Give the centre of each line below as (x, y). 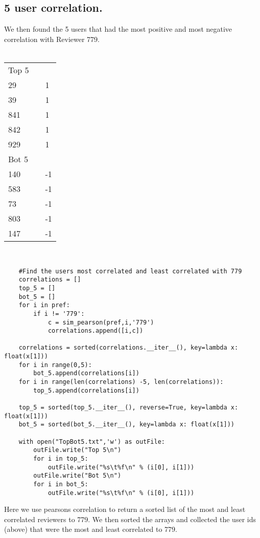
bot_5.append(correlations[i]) (86, 373)
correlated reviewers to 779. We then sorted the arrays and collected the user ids (130, 519)
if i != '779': (59, 314)
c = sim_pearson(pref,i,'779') (101, 322)
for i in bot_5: (61, 484)
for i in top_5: (61, 459)
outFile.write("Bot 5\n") (77, 476)
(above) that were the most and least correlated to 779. (91, 529)
